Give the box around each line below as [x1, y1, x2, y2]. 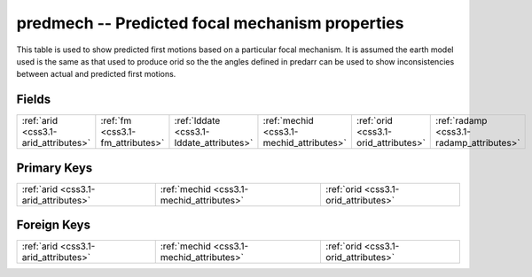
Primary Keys [16, 160, 93, 175]
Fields [16, 92, 51, 107]
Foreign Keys [16, 218, 90, 233]
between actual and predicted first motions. [16, 69, 176, 80]
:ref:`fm [100, 115, 132, 127]
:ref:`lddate [174, 115, 221, 127]
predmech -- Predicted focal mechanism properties [16, 13, 404, 33]
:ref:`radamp [435, 115, 488, 127]
